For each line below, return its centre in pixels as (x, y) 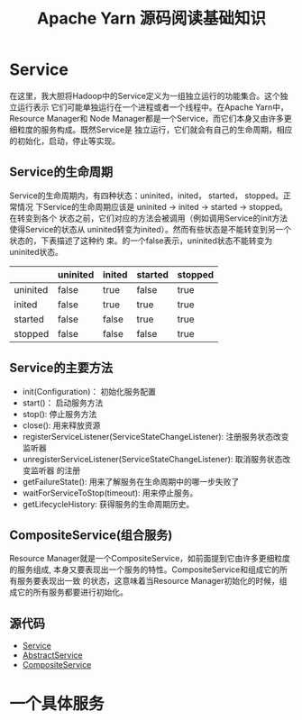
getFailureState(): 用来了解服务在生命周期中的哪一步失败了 (131, 481)
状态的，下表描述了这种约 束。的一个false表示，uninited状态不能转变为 (141, 241)
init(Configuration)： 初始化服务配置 (89, 391)
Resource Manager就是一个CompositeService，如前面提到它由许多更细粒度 (150, 559)
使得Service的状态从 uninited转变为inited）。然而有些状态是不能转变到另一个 (150, 229)
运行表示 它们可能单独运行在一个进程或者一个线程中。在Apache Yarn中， (152, 107)
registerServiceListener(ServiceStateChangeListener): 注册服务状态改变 (156, 436)
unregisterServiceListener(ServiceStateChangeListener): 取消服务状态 (152, 459)
